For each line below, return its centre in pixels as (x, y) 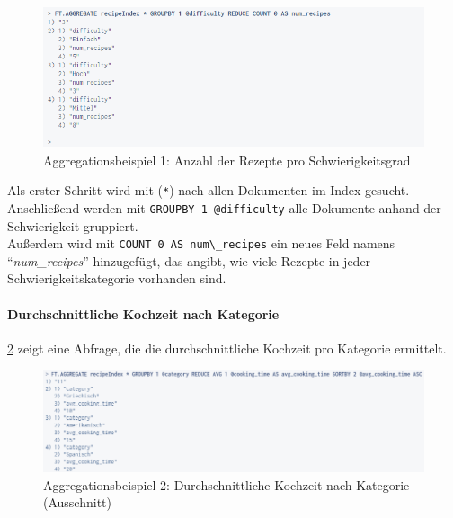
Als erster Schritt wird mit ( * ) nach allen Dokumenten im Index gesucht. (209, 190)
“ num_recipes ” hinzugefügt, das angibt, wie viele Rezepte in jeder (189, 260)
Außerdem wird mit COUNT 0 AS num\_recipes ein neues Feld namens (201, 243)
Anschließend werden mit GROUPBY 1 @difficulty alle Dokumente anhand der (224, 207)
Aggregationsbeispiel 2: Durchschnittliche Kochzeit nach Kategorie (226, 484)
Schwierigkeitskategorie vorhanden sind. (117, 278)
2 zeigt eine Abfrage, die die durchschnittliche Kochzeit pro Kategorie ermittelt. (227, 348)
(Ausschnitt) (77, 502)
